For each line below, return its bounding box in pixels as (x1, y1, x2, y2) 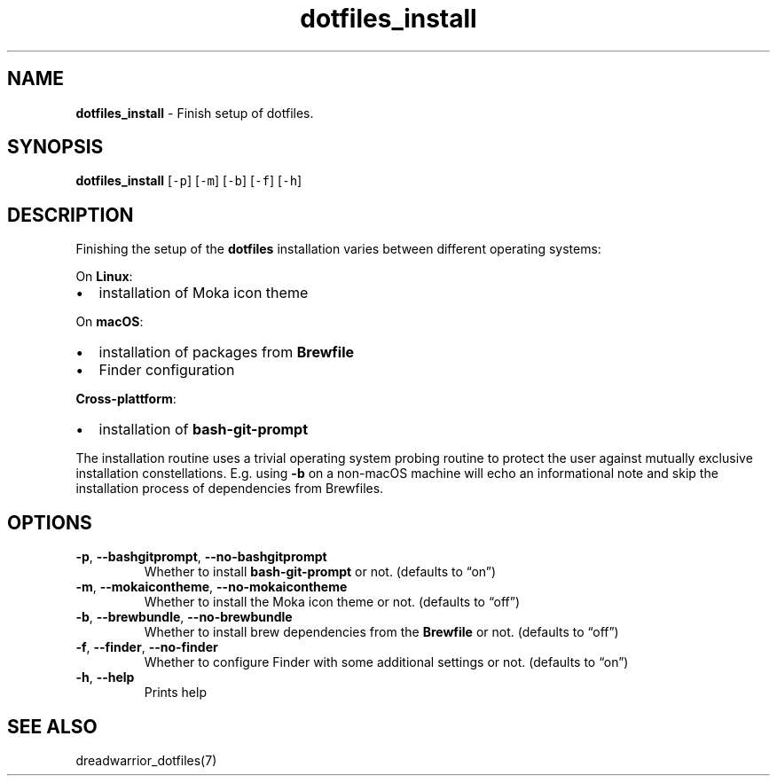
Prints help (144, 685, 207, 701)
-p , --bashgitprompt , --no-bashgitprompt (75, 549, 327, 565)
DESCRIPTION (7, 203, 134, 226)
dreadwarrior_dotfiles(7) (75, 752, 217, 768)
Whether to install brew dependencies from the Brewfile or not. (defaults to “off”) (144, 624, 619, 640)
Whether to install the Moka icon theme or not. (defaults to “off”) (144, 594, 521, 610)
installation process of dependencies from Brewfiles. (75, 481, 384, 497)
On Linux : (75, 269, 133, 285)
